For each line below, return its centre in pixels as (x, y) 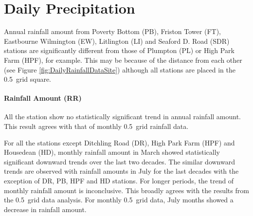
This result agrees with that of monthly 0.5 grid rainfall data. (96, 126)
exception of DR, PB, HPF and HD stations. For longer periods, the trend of (119, 181)
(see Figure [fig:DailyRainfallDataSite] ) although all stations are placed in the (120, 69)
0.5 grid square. (28, 79)
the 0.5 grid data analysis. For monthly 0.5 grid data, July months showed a (119, 200)
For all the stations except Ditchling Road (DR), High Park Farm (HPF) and (119, 142)
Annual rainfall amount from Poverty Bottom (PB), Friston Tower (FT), (112, 31)
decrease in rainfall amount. (45, 209)
